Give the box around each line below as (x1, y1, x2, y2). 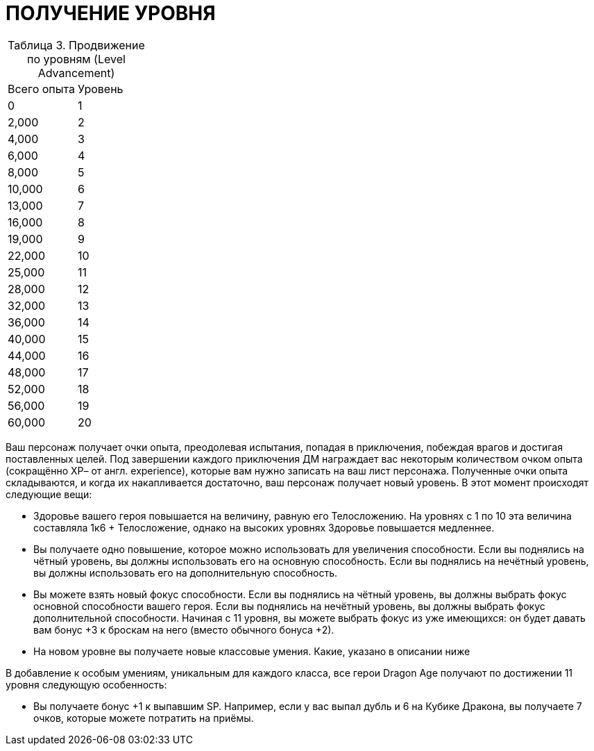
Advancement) (37, 65, 115, 80)
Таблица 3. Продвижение (8, 38, 145, 52)
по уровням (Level (27, 51, 126, 66)
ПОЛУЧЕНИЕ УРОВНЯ (6, 1, 216, 25)
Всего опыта (8, 81, 75, 96)
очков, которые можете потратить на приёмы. (33, 711, 254, 724)
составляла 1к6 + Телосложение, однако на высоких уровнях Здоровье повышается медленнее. (33, 521, 495, 534)
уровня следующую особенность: (6, 678, 167, 691)
